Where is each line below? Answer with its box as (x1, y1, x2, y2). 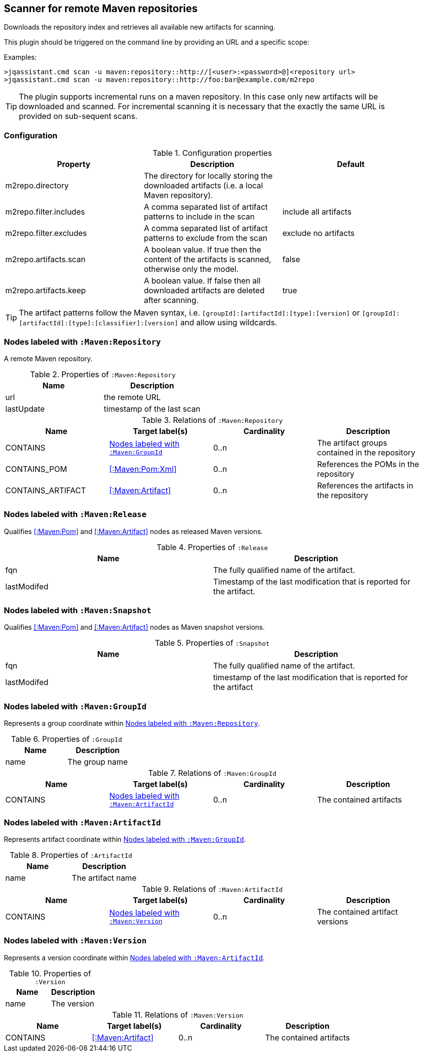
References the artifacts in (317, 480, 413, 490)
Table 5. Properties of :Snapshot (155, 638, 270, 648)
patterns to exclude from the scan (143, 233, 267, 243)
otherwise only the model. (143, 264, 239, 274)
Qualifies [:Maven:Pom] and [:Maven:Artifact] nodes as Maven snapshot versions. (4, 623, 265, 632)
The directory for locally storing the (143, 171, 273, 181)
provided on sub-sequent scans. (19, 111, 138, 121)
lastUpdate (5, 403, 45, 414)
